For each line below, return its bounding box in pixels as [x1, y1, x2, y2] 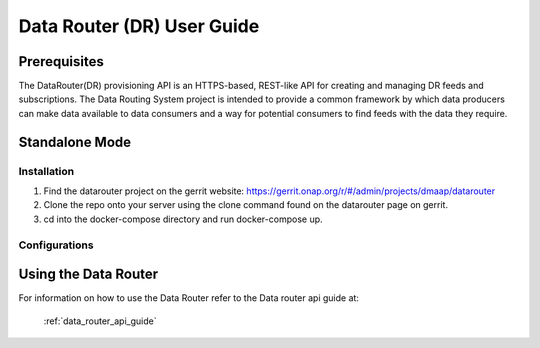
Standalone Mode [18, 133, 132, 150]
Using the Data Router [18, 266, 159, 283]
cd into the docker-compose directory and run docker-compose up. [43, 213, 324, 225]
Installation [18, 164, 75, 178]
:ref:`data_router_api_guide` [43, 315, 157, 327]
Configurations [18, 238, 94, 252]
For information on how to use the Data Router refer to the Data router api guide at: [18, 292, 360, 304]
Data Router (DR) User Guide [18, 15, 260, 37]
